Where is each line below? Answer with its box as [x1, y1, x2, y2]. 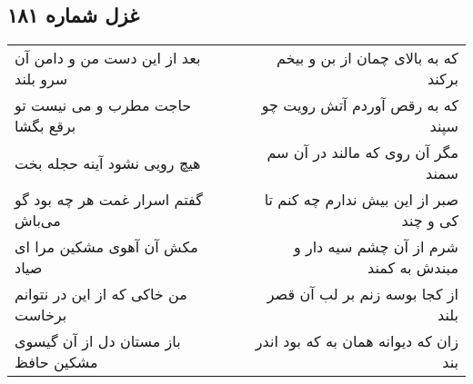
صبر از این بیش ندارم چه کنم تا [264, 189, 458, 211]
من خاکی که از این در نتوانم [15, 283, 187, 305]
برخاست [15, 304, 67, 326]
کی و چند [401, 210, 458, 231]
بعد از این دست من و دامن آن [15, 47, 201, 69]
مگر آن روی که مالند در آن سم [267, 142, 458, 163]
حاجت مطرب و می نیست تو [15, 94, 192, 116]
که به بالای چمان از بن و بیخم [276, 47, 458, 69]
